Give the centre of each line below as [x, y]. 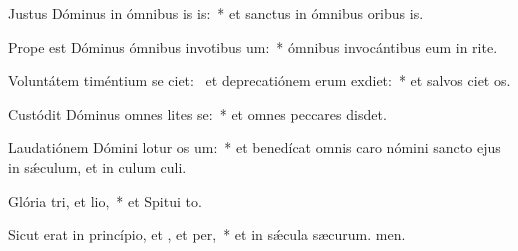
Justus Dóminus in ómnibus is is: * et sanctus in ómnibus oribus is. [216, 13]
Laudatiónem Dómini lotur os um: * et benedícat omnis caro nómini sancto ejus [254, 147]
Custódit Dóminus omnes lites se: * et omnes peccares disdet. [197, 113]
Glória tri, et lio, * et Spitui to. [105, 200]
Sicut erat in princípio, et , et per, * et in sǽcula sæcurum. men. [207, 234]
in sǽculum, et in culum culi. [97, 166]
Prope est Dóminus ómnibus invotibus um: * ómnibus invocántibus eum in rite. [253, 46]
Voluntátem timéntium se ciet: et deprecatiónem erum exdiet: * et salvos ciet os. [259, 80]
